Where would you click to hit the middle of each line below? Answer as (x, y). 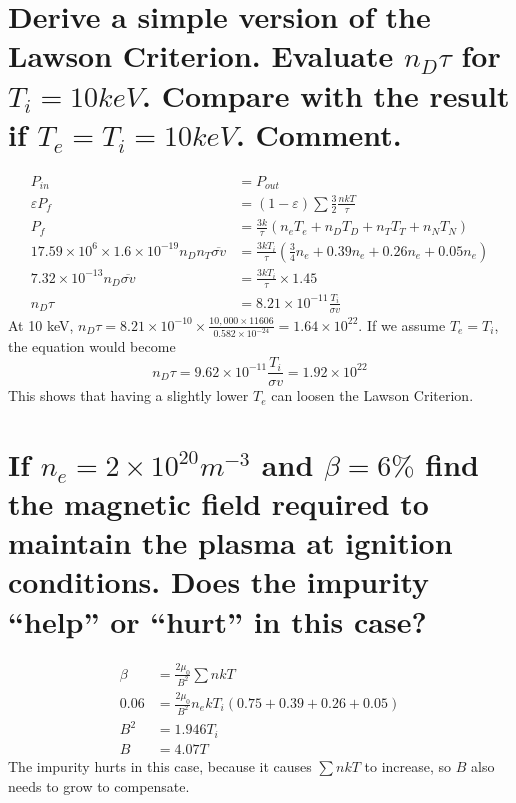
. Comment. (318, 133)
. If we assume (402, 324)
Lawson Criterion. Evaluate (201, 55)
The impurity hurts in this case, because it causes (160, 765)
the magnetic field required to (218, 503)
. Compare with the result (326, 94)
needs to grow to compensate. (99, 785)
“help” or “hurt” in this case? (217, 620)
